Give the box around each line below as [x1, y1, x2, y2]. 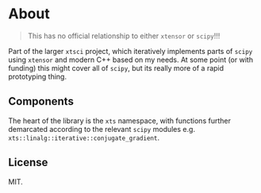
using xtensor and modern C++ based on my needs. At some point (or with [8, 55, 254, 64]
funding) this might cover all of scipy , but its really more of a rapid [8, 63, 225, 72]
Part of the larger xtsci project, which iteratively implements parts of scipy [8, 46, 253, 56]
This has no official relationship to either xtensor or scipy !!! [27, 31, 221, 41]
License [8, 156, 48, 169]
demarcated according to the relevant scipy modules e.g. [8, 124, 196, 133]
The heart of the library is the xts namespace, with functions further [8, 116, 232, 125]
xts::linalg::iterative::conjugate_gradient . [8, 133, 160, 142]
